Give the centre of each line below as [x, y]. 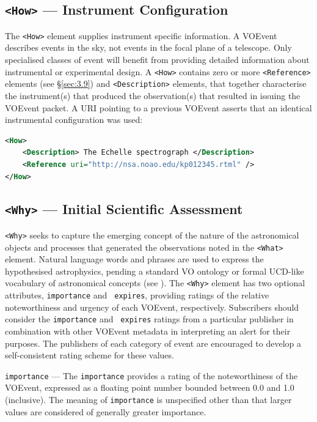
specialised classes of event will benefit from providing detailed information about [157, 60]
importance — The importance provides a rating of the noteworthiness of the [151, 375]
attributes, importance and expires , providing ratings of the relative [137, 295]
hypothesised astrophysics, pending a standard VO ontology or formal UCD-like [155, 271]
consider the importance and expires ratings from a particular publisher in [149, 319]
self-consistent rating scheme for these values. [89, 355]
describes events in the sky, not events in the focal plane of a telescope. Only [148, 47]
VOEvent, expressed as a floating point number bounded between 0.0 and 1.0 [150, 387]
